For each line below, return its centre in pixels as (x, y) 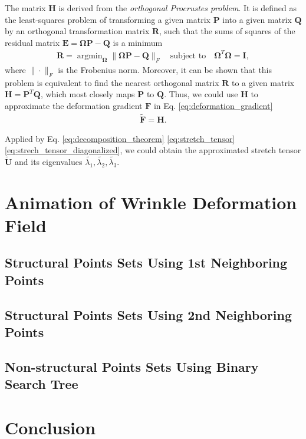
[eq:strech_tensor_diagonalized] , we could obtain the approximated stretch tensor (153, 150)
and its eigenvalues (49, 161)
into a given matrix (257, 19)
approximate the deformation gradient (74, 105)
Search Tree (42, 384)
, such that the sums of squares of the (227, 31)
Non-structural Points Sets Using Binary (132, 366)
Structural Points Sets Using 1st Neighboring (146, 263)
